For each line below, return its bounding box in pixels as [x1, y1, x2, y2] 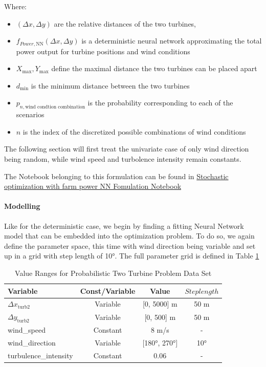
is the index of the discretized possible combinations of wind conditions [23, 126, 246, 137]
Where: [4, 1, 27, 11]
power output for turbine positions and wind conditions [16, 46, 190, 56]
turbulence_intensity [8, 350, 73, 360]
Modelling [4, 201, 40, 211]
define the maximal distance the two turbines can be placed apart [51, 63, 257, 74]
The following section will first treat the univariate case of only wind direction [4, 143, 249, 154]
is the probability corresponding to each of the [87, 97, 233, 108]
